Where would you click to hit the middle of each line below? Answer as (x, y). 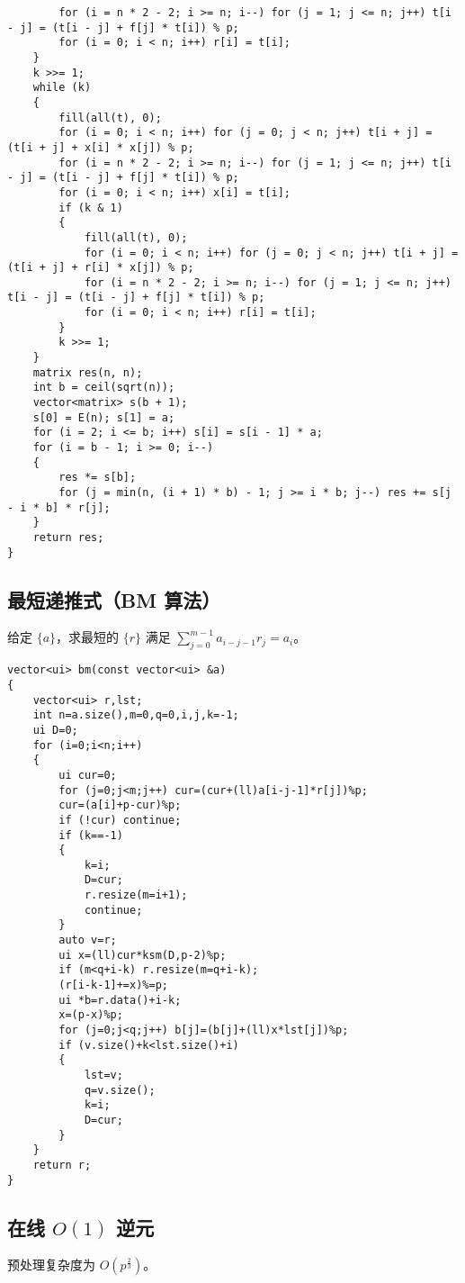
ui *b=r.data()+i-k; (120, 1000)
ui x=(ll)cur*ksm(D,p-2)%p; (143, 955)
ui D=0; (55, 730)
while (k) (62, 88)
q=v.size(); (120, 1090)
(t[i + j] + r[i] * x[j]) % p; (101, 268)
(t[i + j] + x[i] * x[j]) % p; (101, 147)
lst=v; (103, 1075)
